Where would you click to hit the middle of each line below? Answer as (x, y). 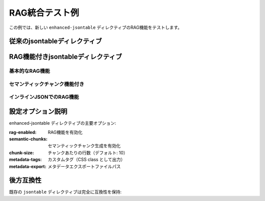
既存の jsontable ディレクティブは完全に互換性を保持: (65, 192)
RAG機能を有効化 (65, 132)
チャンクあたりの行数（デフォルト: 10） (88, 153)
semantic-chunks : (28, 139)
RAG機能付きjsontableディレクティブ (66, 57)
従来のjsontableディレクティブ (56, 41)
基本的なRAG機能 (29, 71)
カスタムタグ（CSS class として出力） (86, 159)
